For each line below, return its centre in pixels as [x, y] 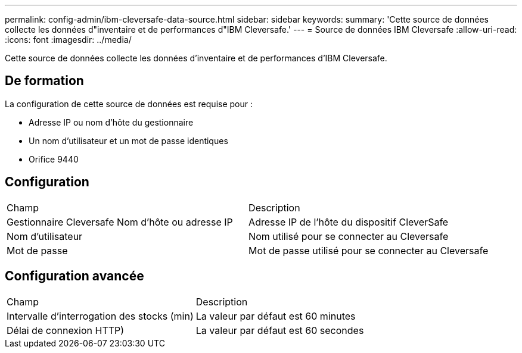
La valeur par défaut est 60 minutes [276, 316]
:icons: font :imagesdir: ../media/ [68, 40]
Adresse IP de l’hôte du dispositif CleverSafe [349, 222]
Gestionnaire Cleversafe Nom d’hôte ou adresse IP [120, 222]
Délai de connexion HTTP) [66, 330]
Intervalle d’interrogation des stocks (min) [100, 316]
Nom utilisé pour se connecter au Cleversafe [349, 236]
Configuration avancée [74, 276]
